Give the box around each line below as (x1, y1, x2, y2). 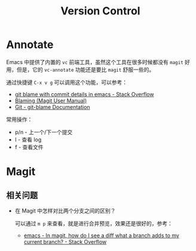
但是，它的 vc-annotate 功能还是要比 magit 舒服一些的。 (16, 66, 155, 73)
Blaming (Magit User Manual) (14, 97, 87, 104)
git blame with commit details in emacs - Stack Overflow (14, 90, 154, 98)
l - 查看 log (14, 136, 42, 143)
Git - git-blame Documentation (14, 103, 91, 110)
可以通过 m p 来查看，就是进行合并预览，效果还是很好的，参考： (14, 220, 173, 227)
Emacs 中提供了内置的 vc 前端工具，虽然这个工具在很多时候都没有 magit (6, 58, 183, 65)
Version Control (60, 4, 140, 18)
